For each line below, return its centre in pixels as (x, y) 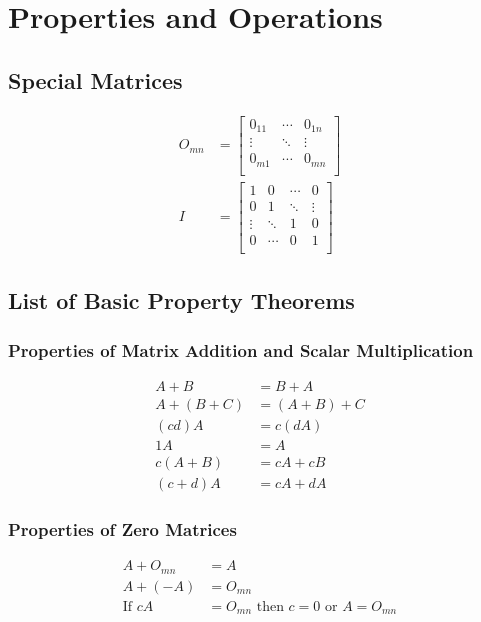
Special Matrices (95, 79)
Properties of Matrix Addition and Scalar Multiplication (241, 349)
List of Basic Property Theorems (181, 300)
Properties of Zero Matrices (122, 528)
